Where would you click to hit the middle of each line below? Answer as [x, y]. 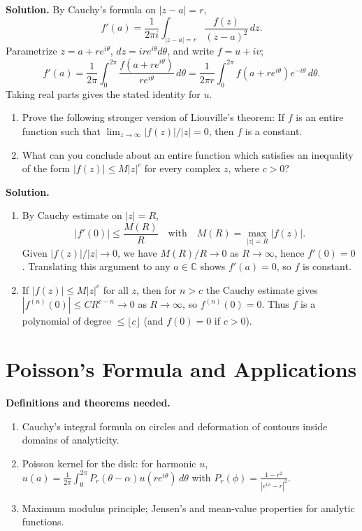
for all [116, 289]
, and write [191, 50]
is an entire [320, 117]
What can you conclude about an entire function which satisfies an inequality [188, 154]
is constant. [327, 266]
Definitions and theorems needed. [88, 403]
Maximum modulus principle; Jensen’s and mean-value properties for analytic [188, 508]
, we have [137, 252]
